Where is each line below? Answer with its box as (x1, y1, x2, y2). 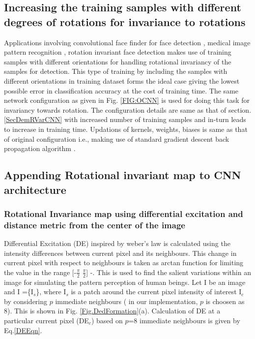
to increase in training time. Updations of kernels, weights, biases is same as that (4, 123, 248, 134)
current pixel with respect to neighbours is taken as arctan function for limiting (4, 257, 244, 268)
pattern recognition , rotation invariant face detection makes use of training (4, 47, 231, 57)
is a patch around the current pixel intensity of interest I (71, 286, 242, 297)
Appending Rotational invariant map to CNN (4, 167, 241, 183)
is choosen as (205, 296, 245, 306)
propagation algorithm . (4, 143, 76, 154)
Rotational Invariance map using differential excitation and (4, 207, 243, 219)
